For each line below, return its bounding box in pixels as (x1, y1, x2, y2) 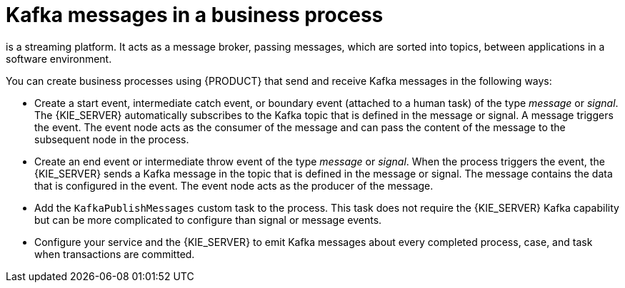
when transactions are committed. (34, 247, 195, 260)
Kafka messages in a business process (6, 3, 384, 27)
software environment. (6, 52, 112, 65)
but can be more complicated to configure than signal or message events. (34, 213, 382, 226)
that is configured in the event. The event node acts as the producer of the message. (34, 179, 434, 192)
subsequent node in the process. (34, 133, 189, 145)
